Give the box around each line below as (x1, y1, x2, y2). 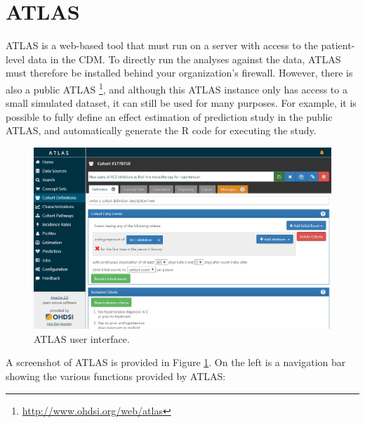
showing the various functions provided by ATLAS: (6, 368, 226, 383)
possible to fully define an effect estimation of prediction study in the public (6, 109, 333, 124)
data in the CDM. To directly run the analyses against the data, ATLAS (27, 51, 341, 66)
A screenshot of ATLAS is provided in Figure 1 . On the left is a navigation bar (6, 355, 346, 370)
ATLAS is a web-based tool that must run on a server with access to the (6, 38, 318, 53)
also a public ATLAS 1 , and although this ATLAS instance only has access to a (6, 79, 347, 96)
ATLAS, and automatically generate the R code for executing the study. (6, 123, 317, 138)
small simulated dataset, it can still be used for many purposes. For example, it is (6, 96, 357, 110)
